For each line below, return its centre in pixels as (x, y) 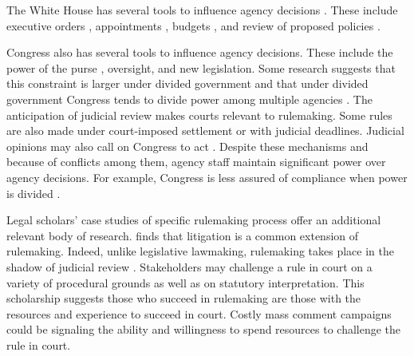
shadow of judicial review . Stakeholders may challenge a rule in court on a (189, 266)
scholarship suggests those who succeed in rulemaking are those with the (184, 298)
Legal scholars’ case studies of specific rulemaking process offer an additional (194, 220)
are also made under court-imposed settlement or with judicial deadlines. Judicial (205, 131)
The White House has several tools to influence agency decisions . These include (202, 10)
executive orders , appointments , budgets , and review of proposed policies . (193, 25)
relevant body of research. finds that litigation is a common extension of (183, 235)
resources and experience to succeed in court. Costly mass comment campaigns (199, 313)
